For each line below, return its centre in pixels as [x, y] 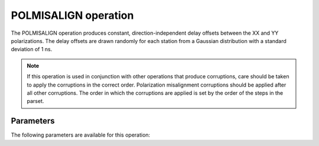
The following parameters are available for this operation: [81, 135]
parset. [35, 101]
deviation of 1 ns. [32, 49]
